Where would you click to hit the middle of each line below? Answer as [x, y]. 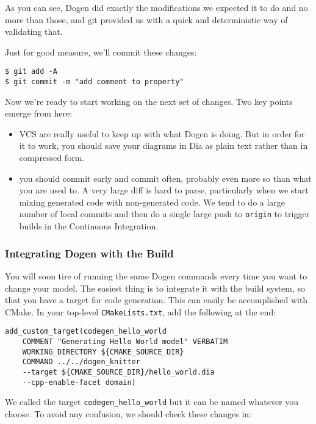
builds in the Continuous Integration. [89, 226]
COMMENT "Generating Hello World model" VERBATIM [125, 342]
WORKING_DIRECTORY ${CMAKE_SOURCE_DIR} [103, 352]
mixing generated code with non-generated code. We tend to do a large [152, 202]
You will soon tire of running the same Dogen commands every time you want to [156, 275]
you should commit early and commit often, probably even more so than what [165, 178]
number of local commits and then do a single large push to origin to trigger [164, 214]
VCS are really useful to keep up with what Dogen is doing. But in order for [162, 133]
